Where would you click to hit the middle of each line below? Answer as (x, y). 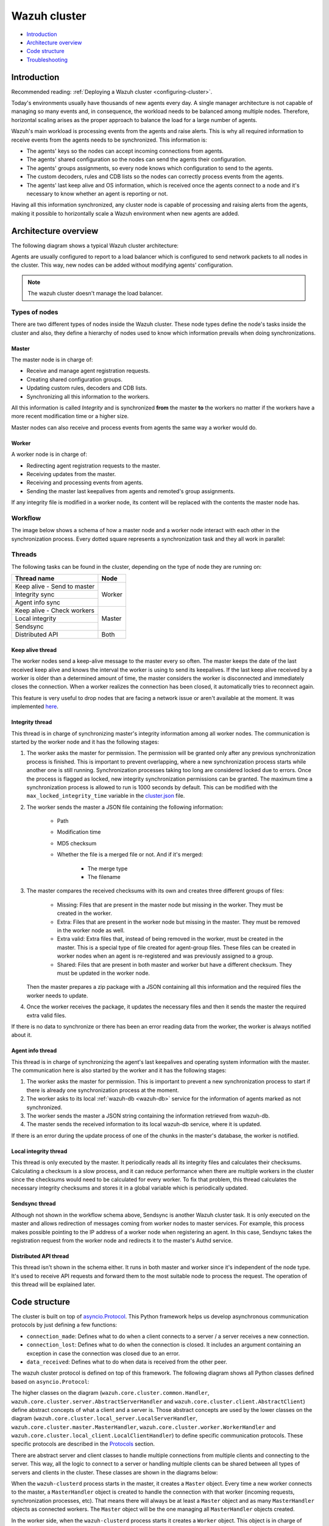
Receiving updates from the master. (71, 474)
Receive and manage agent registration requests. (88, 371)
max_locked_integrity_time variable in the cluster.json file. (106, 796)
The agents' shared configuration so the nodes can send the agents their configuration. (136, 159)
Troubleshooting (47, 60)
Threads (24, 554)
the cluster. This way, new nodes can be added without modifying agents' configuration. (122, 265)
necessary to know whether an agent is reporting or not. (97, 193)
